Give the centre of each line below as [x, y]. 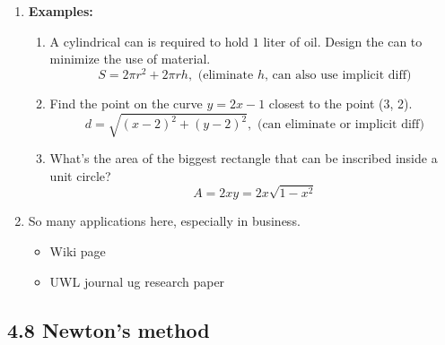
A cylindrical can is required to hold [149, 41]
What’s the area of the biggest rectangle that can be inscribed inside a [244, 158]
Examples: [61, 11]
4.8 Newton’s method [109, 329]
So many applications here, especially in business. [164, 221]
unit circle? [80, 175]
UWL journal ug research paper [137, 281]
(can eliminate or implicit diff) [340, 125]
